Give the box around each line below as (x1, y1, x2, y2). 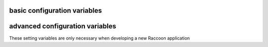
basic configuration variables (9, 6, 102, 15)
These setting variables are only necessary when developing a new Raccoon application (9, 35, 190, 41)
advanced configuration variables (9, 22, 117, 30)
